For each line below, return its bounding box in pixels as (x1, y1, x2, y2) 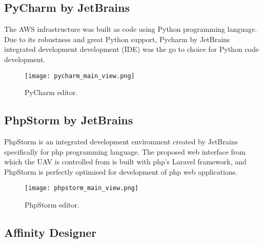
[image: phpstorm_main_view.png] (25, 184, 138, 192)
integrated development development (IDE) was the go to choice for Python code (4, 44, 259, 54)
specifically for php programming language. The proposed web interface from (4, 146, 246, 157)
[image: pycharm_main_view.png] (25, 72, 135, 80)
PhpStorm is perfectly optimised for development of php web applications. (4, 166, 238, 177)
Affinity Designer (4, 225, 97, 240)
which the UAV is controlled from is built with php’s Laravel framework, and (4, 156, 247, 167)
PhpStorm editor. (25, 199, 79, 210)
